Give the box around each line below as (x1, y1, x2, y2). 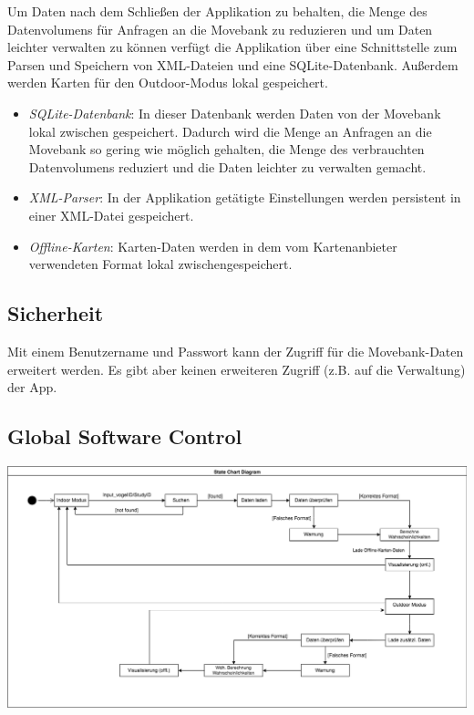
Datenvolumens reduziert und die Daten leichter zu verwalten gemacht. (28, 157, 427, 176)
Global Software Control (7, 422, 242, 451)
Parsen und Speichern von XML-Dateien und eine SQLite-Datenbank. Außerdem (7, 55, 459, 74)
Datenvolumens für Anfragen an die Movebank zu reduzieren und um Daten (7, 19, 433, 38)
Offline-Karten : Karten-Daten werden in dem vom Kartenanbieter (28, 236, 397, 255)
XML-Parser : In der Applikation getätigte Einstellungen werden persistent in (28, 188, 461, 207)
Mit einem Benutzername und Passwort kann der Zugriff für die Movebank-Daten (7, 341, 464, 360)
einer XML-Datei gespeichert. (28, 205, 194, 224)
